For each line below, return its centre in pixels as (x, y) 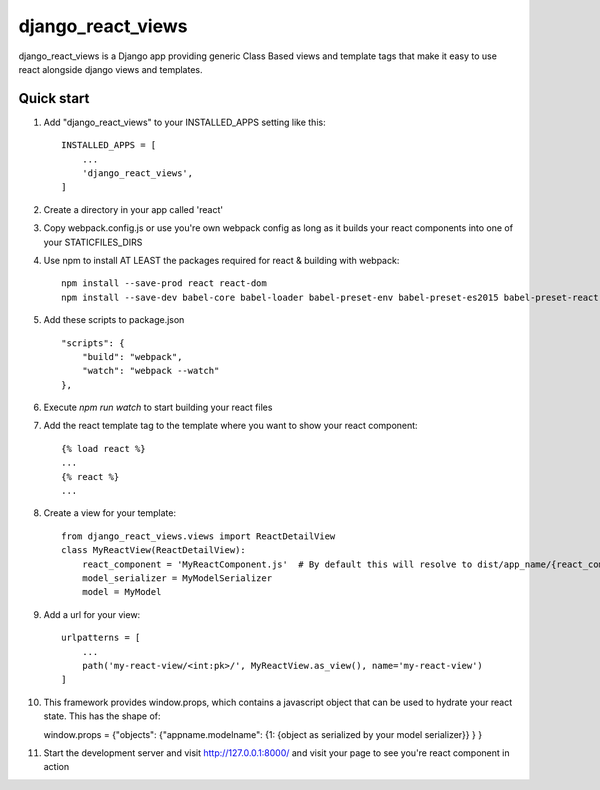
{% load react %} (103, 448)
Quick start (54, 98)
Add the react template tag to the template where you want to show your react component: (231, 426)
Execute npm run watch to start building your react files (158, 407)
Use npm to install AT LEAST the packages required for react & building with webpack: (221, 260)
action (56, 767)
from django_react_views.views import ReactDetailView (198, 536)
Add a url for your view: (92, 614)
